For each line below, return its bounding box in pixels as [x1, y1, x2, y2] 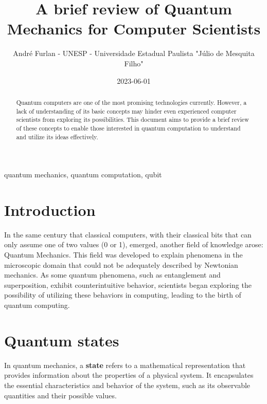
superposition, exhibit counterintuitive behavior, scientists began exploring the [4, 279, 252, 290]
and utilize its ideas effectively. [16, 132, 98, 141]
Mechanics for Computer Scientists [7, 18, 261, 39]
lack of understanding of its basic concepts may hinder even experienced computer [16, 106, 237, 115]
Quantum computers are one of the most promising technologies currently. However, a [16, 98, 247, 106]
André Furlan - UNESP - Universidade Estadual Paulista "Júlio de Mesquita [13, 48, 255, 59]
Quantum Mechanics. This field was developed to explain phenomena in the [4, 249, 243, 260]
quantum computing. [4, 300, 70, 310]
